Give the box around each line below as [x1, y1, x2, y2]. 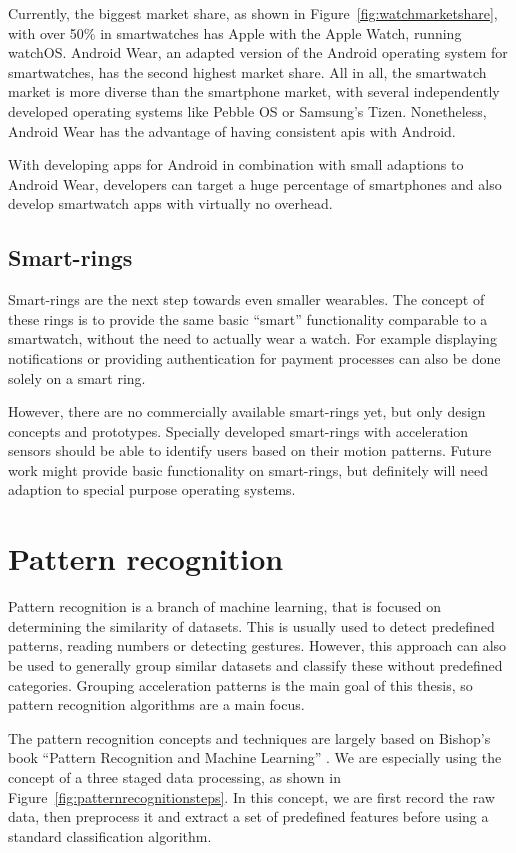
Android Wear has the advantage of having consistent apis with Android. [8, 120, 456, 141]
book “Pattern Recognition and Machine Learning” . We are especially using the [8, 747, 502, 768]
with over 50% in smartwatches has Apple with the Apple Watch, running [8, 22, 462, 43]
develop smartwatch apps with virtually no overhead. [8, 193, 333, 214]
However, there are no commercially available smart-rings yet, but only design [8, 401, 486, 422]
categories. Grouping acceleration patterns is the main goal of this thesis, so [8, 674, 473, 695]
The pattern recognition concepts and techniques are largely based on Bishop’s [8, 727, 491, 748]
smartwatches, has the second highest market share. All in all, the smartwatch [8, 61, 487, 82]
